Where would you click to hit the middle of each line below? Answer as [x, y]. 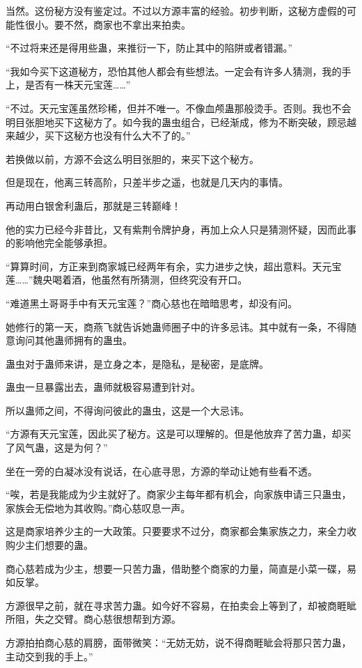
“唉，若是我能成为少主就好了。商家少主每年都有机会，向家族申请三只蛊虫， [179, 494]
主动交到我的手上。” [49, 656]
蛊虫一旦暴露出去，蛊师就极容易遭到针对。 [103, 387]
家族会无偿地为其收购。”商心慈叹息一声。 [98, 507]
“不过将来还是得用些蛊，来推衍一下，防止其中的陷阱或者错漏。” [149, 48]
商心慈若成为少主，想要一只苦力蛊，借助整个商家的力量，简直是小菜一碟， [176, 568]
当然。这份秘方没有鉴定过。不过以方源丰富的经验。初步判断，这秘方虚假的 [176, 10]
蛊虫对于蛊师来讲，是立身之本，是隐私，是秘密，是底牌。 [137, 363]
